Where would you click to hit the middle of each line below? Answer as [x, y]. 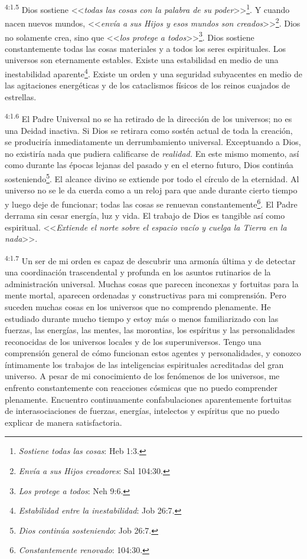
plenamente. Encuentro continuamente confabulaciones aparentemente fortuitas [148, 399]
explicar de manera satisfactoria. [63, 422]
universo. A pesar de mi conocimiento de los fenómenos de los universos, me [142, 376]
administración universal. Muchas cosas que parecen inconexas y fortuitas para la [152, 283]
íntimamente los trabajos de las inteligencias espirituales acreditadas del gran [144, 364]
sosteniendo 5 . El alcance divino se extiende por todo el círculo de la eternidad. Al [152, 178]
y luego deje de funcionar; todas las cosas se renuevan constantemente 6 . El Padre [151, 203]
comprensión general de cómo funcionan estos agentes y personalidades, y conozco [153, 353]
